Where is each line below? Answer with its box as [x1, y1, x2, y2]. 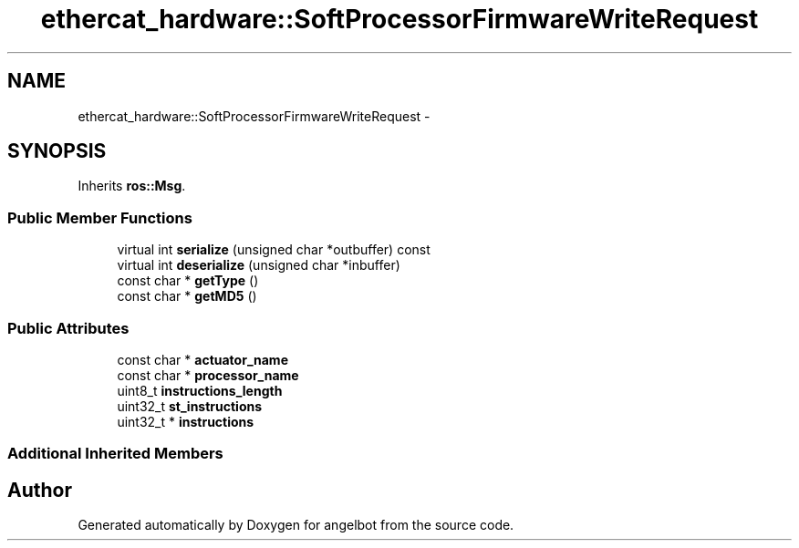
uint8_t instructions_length [117, 382, 283, 398]
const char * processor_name [117, 367, 299, 383]
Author [7, 478, 72, 501]
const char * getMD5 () [117, 288, 257, 305]
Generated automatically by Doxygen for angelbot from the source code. [78, 517, 514, 533]
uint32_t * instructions [117, 413, 254, 429]
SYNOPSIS [7, 140, 107, 163]
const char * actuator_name [117, 351, 288, 367]
